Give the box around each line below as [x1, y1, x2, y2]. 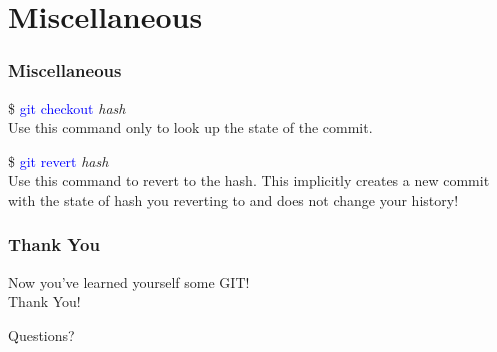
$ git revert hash [8, 150, 109, 171]
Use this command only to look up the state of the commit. [8, 117, 373, 138]
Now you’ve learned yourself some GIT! [8, 271, 250, 292]
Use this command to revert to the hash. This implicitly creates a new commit [8, 170, 490, 191]
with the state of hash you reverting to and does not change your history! [8, 189, 459, 210]
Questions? [8, 324, 75, 345]
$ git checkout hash [8, 97, 126, 118]
